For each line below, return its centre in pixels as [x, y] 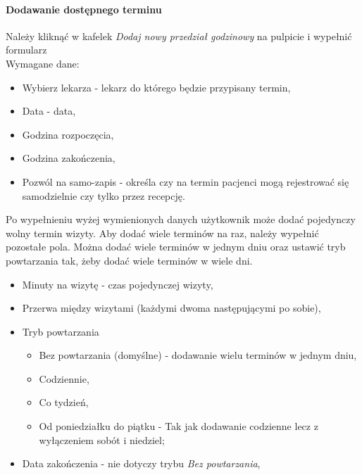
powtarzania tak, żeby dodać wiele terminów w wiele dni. [129, 260]
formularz [26, 50]
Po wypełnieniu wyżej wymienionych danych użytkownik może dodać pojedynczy [181, 219]
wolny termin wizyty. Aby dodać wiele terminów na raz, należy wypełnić [162, 233]
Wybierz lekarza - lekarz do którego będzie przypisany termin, [156, 87]
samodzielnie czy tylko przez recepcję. [104, 195]
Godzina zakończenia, [69, 158]
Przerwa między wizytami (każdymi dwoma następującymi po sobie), [171, 308]
